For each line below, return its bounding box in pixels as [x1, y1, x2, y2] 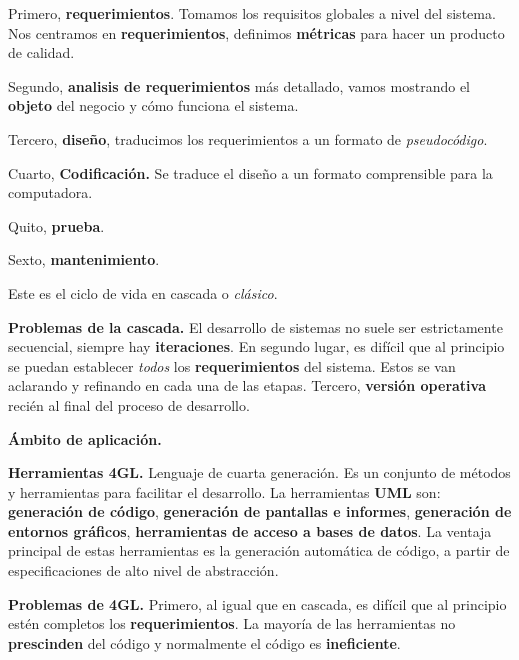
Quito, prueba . [8, 215, 105, 236]
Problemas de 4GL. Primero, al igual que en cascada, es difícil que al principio [8, 593, 507, 614]
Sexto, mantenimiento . [8, 249, 160, 270]
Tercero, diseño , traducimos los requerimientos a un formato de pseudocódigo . [8, 128, 488, 149]
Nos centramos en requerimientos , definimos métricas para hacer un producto [8, 22, 505, 43]
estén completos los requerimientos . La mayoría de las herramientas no [8, 613, 456, 634]
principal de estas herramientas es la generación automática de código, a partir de [8, 540, 510, 561]
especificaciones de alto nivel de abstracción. [8, 560, 279, 581]
